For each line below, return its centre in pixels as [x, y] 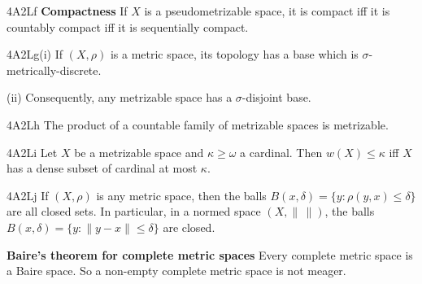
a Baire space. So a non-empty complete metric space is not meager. [176, 271]
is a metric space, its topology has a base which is [234, 54]
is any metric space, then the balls [181, 195]
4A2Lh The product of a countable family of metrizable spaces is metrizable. [198, 124]
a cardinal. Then [281, 152]
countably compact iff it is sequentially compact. [128, 26]
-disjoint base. [276, 97]
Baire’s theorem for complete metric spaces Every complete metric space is [210, 254]
